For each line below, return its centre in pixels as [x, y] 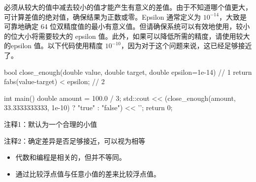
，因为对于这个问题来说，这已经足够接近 [186, 45]
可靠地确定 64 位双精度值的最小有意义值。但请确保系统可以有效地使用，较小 [127, 26]
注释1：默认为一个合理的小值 [50, 124]
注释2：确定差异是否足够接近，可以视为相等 [75, 140]
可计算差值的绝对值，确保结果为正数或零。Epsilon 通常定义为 [103, 16]
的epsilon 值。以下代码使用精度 [53, 45]
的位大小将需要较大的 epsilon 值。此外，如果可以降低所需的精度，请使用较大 [127, 36]
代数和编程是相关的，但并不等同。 [71, 157]
